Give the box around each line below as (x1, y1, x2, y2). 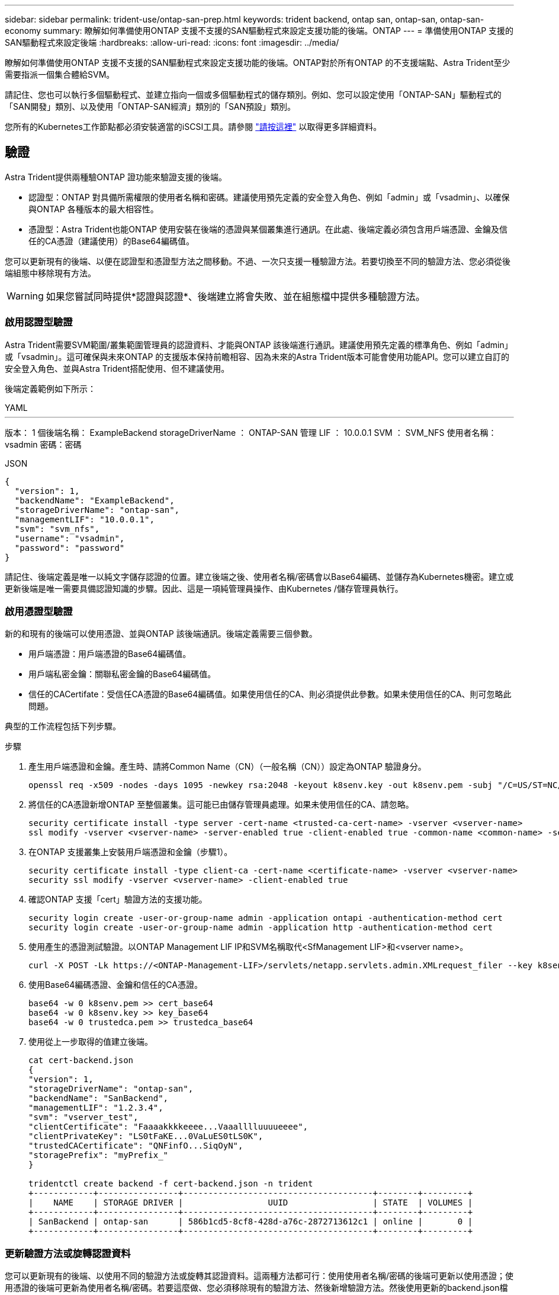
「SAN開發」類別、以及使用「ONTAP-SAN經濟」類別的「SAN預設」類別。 (5, 101, 296, 111)
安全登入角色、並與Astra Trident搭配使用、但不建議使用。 (5, 363, 230, 374)
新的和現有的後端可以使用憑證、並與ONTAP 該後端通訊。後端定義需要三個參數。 (5, 629, 317, 639)
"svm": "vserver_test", (28, 1112, 139, 1122)
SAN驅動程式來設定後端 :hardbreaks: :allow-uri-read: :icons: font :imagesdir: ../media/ (5, 37, 339, 47)
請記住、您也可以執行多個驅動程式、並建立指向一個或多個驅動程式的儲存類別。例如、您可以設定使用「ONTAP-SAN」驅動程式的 (5, 90, 502, 100)
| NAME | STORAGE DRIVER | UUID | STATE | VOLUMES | (28, 1198, 473, 1208)
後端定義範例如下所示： (5, 383, 96, 394)
